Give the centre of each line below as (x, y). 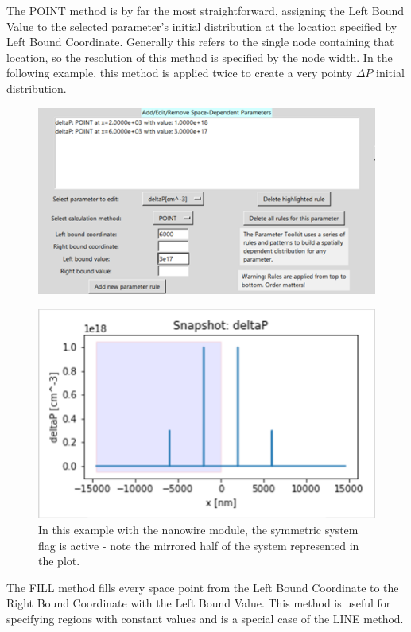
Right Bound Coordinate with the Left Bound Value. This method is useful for (199, 603)
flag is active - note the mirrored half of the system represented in (199, 545)
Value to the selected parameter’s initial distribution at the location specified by (202, 26)
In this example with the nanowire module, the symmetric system (198, 529)
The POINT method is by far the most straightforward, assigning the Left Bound (205, 10)
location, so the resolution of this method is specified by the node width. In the (200, 57)
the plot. (59, 561)
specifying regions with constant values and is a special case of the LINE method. (205, 618)
